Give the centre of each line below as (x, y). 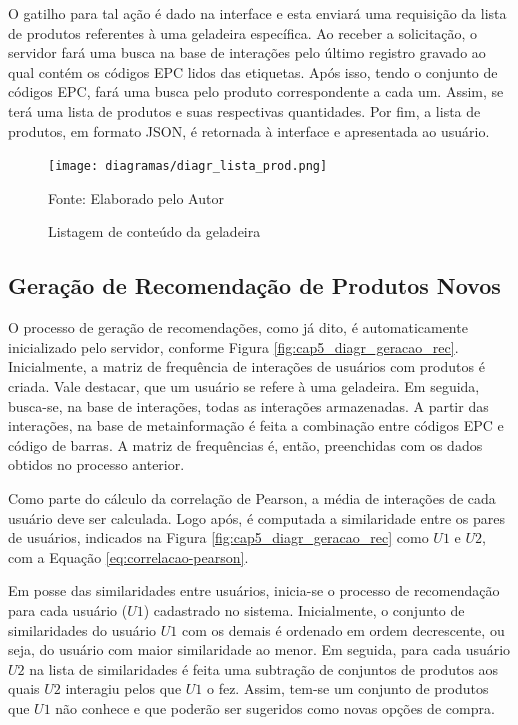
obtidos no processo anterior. (96, 464)
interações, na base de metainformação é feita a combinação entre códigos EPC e (256, 425)
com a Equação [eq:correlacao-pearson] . (128, 556)
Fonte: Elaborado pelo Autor (136, 197)
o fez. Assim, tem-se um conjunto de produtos (347, 688)
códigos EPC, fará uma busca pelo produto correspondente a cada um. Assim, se (256, 91)
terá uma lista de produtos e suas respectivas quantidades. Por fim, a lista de (244, 110)
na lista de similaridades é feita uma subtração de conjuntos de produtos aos (264, 668)
